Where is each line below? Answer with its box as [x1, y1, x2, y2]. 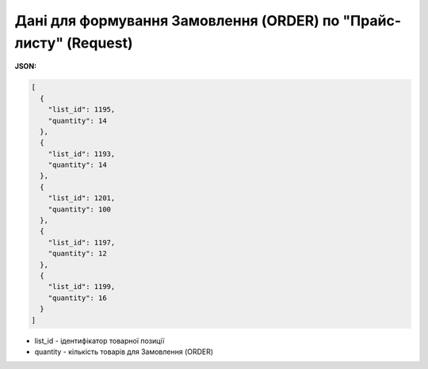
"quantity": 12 [48, 249, 107, 258]
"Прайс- [342, 12, 402, 29]
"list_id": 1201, [48, 194, 116, 203]
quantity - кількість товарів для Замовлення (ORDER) [34, 347, 214, 356]
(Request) [66, 34, 134, 51]
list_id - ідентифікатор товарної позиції [34, 336, 165, 345]
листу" [14, 34, 63, 51]
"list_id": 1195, [48, 105, 116, 114]
